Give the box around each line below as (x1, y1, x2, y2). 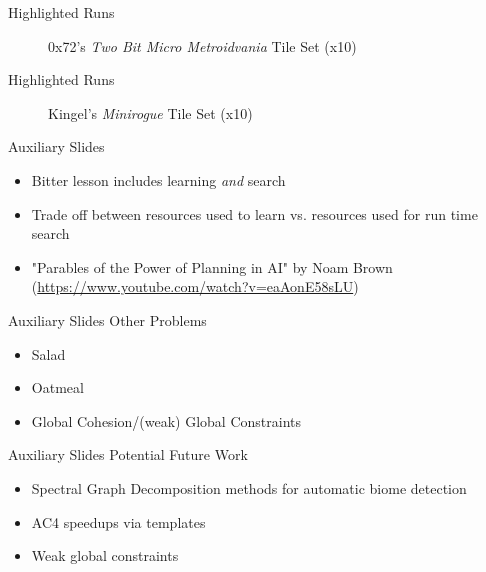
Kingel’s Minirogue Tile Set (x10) (48, 102, 253, 123)
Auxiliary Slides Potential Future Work (8, 444, 248, 465)
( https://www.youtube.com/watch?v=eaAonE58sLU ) (31, 276, 359, 297)
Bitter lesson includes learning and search (31, 169, 286, 190)
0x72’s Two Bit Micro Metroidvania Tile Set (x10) (48, 35, 357, 56)
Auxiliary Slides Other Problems (8, 309, 207, 330)
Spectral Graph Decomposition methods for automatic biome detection (31, 477, 467, 498)
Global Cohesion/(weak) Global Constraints (31, 410, 302, 431)
